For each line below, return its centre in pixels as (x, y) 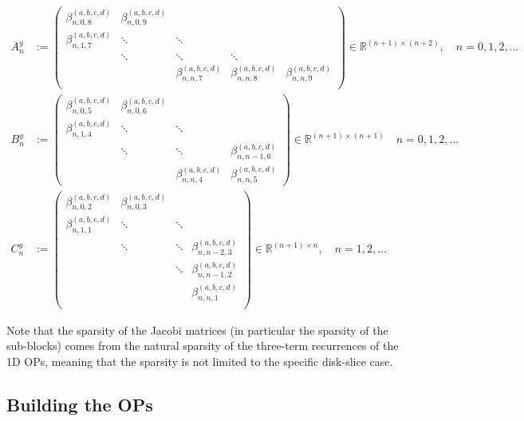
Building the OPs (80, 404)
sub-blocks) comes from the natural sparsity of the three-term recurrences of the (203, 346)
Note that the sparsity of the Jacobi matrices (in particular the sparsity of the (197, 330)
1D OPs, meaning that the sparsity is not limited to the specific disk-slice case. (200, 361)
